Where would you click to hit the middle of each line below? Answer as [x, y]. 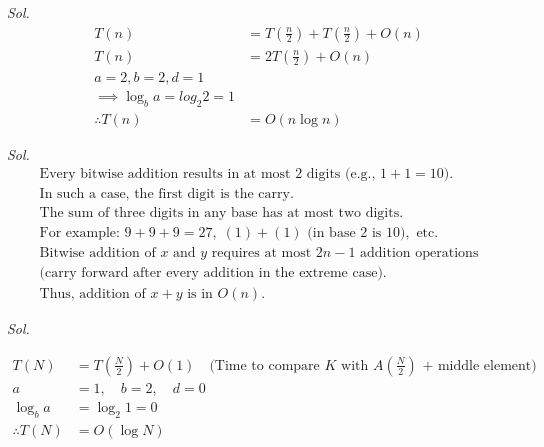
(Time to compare [264, 365]
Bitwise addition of [97, 253]
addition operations [419, 253]
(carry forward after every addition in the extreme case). [213, 273]
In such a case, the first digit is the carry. [166, 194]
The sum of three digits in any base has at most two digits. [221, 213]
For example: [79, 233]
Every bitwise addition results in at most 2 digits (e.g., [207, 174]
